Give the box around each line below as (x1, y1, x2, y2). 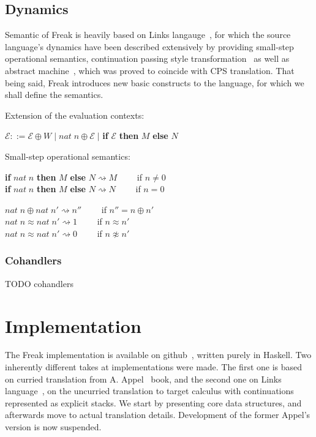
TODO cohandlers (5, 277, 73, 289)
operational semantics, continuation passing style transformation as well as (5, 52, 290, 65)
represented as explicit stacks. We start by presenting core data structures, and (5, 396, 302, 409)
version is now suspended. (5, 420, 102, 433)
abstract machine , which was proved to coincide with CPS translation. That (5, 64, 295, 77)
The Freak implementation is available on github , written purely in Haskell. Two (5, 348, 312, 361)
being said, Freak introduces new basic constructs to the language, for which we (5, 76, 304, 89)
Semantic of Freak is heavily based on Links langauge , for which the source (5, 28, 291, 41)
